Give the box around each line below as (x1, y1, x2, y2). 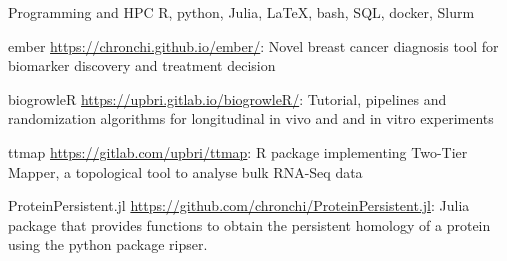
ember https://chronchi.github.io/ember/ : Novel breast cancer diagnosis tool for (8, 35, 499, 56)
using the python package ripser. (8, 234, 208, 255)
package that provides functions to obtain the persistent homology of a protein (8, 214, 491, 235)
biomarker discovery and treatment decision (8, 55, 276, 76)
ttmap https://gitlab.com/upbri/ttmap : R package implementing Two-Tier (8, 141, 468, 162)
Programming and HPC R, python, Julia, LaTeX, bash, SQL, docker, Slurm (8, 2, 475, 22)
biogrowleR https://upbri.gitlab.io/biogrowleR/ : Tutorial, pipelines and (8, 88, 447, 109)
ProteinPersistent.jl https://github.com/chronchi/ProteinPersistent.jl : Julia (8, 195, 470, 216)
